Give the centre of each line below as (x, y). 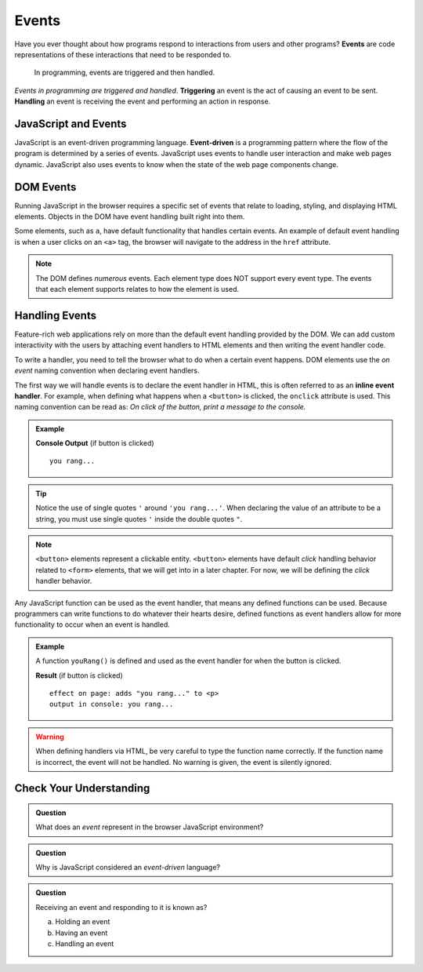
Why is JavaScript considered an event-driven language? (128, 868)
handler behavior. (64, 581)
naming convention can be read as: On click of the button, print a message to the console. (160, 407)
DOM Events (45, 187)
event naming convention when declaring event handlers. (107, 371)
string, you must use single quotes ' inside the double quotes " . (139, 519)
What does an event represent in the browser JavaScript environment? (150, 827)
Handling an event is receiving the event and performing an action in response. (143, 101)
